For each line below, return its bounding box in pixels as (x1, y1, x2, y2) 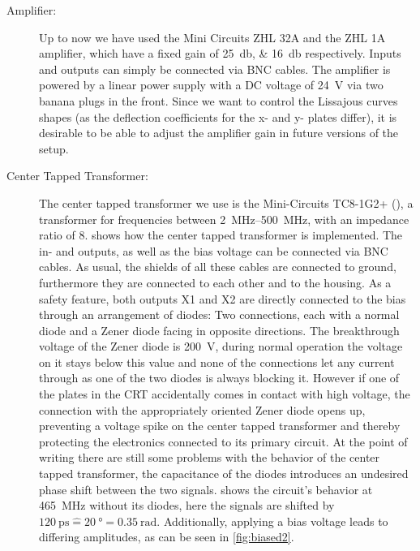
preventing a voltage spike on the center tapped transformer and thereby (39, 417, 401, 434)
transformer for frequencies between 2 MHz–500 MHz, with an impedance (39, 210, 409, 227)
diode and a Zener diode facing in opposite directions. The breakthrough (39, 321, 400, 338)
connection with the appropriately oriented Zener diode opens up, (39, 401, 366, 418)
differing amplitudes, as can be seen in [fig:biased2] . (39, 528, 294, 545)
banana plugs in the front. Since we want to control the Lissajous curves (39, 92, 398, 109)
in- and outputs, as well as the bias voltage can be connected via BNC (39, 242, 388, 259)
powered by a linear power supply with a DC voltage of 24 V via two (39, 76, 384, 93)
